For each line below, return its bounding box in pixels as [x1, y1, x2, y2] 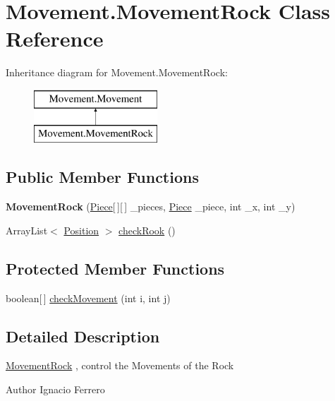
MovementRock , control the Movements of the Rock [6, 358, 234, 373]
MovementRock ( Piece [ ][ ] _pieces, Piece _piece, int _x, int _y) [6, 199, 296, 214]
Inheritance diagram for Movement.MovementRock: [6, 65, 228, 80]
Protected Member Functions [6, 257, 225, 279]
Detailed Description [6, 325, 160, 347]
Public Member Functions [6, 166, 199, 188]
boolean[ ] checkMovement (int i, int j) [6, 290, 171, 305]
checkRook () [118, 222, 176, 237]
